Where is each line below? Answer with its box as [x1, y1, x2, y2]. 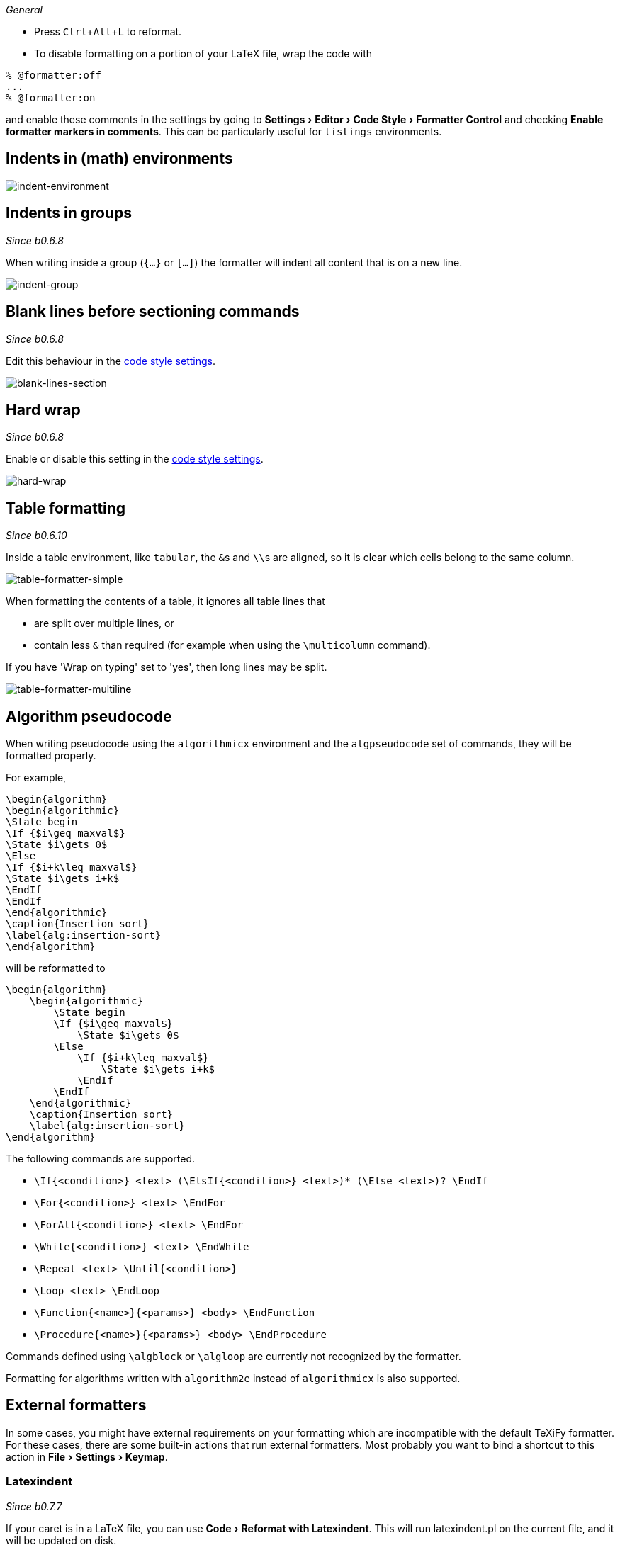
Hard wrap [6, 400, 81, 419]
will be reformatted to [6, 962, 106, 975]
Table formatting [6, 499, 126, 517]
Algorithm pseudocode [6, 707, 172, 725]
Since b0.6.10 [6, 529, 67, 542]
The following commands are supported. [6, 1153, 196, 1165]
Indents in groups [6, 204, 133, 222]
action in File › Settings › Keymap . [6, 1450, 168, 1463]
